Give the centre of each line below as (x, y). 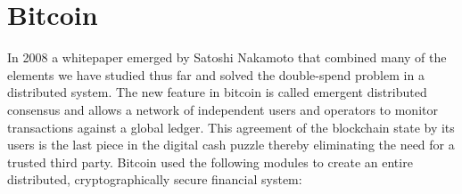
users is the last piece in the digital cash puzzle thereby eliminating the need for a (231, 145)
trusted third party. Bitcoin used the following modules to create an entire (210, 162)
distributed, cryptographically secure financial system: (155, 179)
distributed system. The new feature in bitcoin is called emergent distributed (217, 92)
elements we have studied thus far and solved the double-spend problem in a (216, 74)
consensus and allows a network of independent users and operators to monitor (223, 109)
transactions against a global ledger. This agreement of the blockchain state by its (231, 127)
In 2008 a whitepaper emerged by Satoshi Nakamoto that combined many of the (227, 57)
